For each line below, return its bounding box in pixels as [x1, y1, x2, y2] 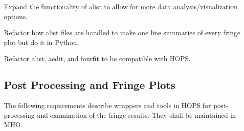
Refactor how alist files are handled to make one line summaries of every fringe [4, 27, 241, 38]
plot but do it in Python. [4, 37, 79, 47]
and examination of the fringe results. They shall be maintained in [37, 109, 236, 120]
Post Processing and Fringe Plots [4, 77, 176, 92]
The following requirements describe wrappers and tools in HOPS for [4, 100, 211, 110]
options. [4, 11, 28, 21]
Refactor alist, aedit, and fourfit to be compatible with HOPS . [4, 53, 191, 64]
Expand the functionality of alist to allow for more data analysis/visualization [4, 1, 238, 11]
